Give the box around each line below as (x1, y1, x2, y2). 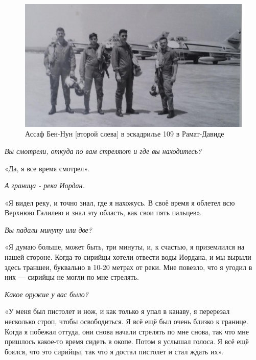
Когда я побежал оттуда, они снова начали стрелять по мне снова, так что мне (5, 326, 249, 336)
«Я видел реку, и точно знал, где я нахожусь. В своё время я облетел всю (5, 197, 235, 208)
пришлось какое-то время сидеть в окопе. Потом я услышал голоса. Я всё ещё (5, 336, 249, 347)
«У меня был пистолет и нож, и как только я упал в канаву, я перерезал (5, 306, 230, 317)
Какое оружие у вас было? (5, 288, 88, 299)
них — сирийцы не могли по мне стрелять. (5, 272, 139, 282)
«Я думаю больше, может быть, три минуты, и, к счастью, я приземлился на (5, 241, 245, 252)
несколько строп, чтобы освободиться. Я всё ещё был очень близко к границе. (5, 316, 248, 327)
